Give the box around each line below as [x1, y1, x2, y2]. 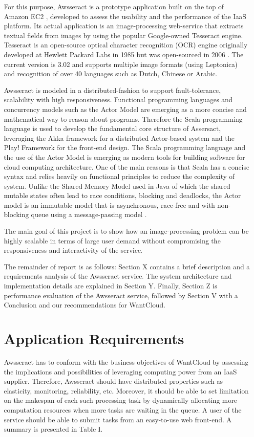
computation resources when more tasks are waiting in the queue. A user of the [4, 404, 242, 415]
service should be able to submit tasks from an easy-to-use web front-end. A [4, 414, 232, 424]
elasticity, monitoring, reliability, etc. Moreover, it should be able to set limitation [4, 385, 249, 395]
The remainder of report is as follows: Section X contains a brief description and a [4, 261, 250, 271]
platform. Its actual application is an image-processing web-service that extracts [4, 21, 244, 31]
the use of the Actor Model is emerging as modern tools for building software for [4, 152, 245, 162]
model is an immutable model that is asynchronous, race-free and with [4, 199, 215, 210]
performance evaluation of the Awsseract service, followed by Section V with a [4, 290, 238, 300]
